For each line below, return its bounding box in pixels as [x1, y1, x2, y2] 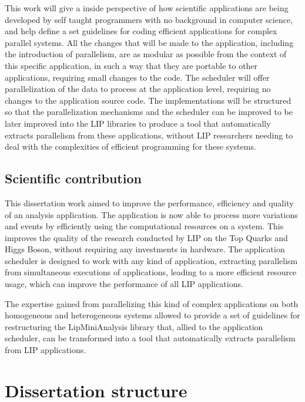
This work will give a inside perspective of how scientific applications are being [5, 2, 289, 14]
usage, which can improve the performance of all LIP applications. [5, 278, 243, 290]
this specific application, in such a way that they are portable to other [5, 59, 258, 71]
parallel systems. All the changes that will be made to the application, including [5, 36, 294, 48]
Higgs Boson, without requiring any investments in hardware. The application [5, 243, 285, 255]
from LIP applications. [5, 344, 86, 356]
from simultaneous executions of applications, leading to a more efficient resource [5, 266, 297, 278]
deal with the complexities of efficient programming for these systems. [5, 140, 256, 153]
